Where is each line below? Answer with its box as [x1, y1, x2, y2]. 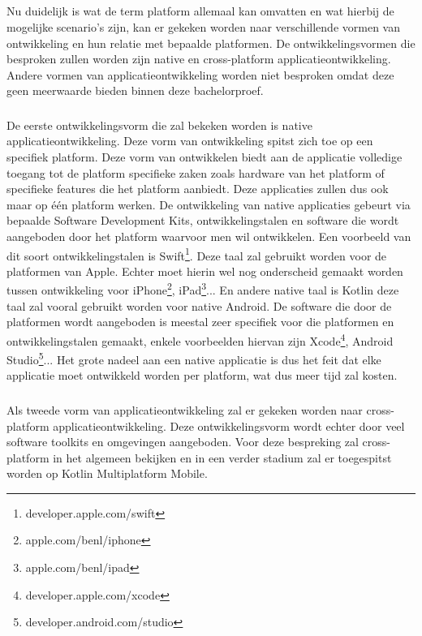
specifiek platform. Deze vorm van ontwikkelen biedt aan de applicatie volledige [6, 148, 403, 165]
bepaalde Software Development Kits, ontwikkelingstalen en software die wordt [6, 212, 399, 229]
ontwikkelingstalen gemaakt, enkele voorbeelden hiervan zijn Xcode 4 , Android [6, 329, 394, 349]
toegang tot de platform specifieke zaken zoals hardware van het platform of [6, 164, 385, 181]
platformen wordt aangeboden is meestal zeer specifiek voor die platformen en [6, 313, 394, 330]
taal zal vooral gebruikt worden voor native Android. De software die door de [6, 297, 392, 314]
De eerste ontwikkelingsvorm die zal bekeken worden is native [6, 116, 312, 133]
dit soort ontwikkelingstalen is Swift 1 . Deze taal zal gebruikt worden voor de [6, 244, 387, 264]
